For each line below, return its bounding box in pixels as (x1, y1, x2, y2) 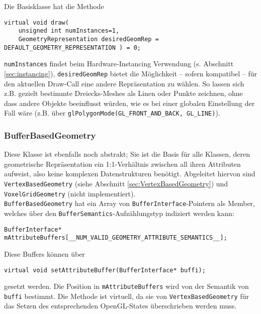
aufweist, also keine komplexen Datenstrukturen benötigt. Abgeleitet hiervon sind (4, 168, 255, 179)
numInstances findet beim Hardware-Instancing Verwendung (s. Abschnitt (4, 58, 234, 69)
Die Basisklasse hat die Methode (4, 1, 104, 11)
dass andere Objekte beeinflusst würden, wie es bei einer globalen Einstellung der (4, 97, 255, 108)
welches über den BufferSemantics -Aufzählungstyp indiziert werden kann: (4, 207, 234, 218)
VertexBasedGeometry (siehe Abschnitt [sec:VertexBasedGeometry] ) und (4, 178, 228, 188)
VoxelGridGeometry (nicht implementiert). (4, 188, 136, 198)
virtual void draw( (4, 19, 69, 26)
